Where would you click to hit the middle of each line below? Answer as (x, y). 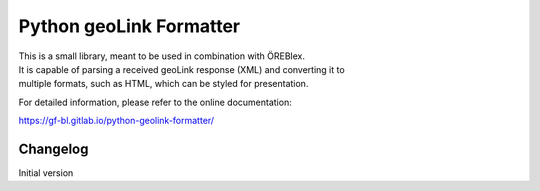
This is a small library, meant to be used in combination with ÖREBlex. (161, 56)
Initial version (46, 173)
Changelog (53, 148)
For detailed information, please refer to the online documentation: (155, 102)
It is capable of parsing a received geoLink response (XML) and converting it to (181, 69)
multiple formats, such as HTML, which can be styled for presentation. (163, 84)
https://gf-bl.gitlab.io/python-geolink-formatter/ (116, 121)
